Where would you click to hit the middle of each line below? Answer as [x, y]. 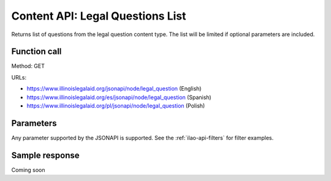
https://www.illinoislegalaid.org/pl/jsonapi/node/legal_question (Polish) [116, 106]
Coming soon [28, 170]
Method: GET [28, 66]
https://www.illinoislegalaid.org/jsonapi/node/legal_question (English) [114, 89]
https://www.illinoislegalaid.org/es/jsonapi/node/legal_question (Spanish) [119, 97]
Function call [36, 52]
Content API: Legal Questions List [99, 16]
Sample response [45, 155]
